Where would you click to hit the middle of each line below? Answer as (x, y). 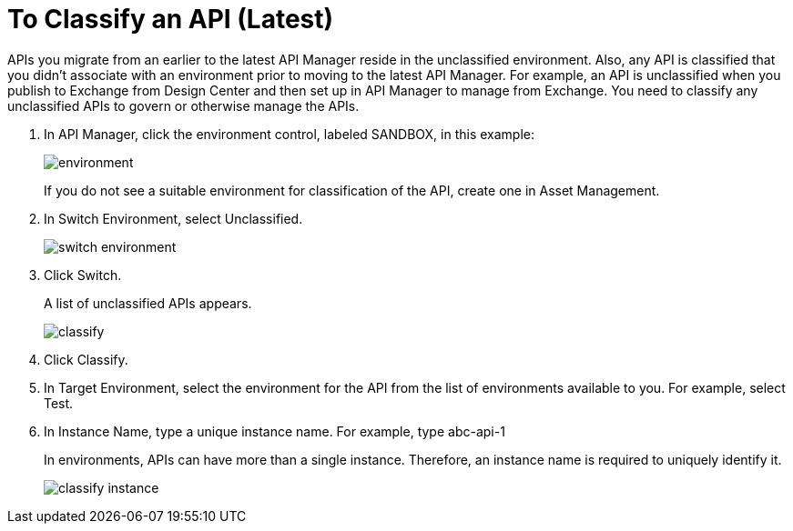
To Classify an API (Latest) (171, 19)
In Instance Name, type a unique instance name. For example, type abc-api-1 (274, 431)
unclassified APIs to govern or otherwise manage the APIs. (183, 105)
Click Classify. (86, 359)
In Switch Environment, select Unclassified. (173, 218)
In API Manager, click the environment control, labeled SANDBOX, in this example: (290, 134)
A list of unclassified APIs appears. (148, 303)
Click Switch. (83, 275)
